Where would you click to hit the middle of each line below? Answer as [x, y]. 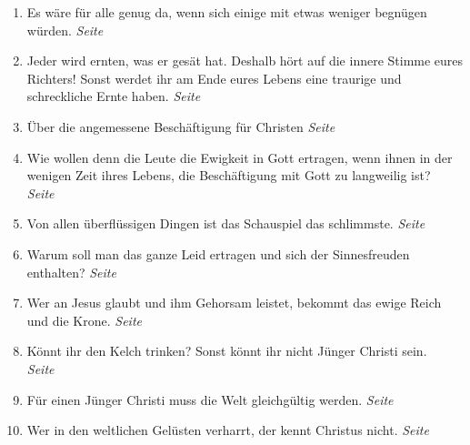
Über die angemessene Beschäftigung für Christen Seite [181, 126]
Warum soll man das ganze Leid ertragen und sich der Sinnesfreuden [218, 253]
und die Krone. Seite [85, 320]
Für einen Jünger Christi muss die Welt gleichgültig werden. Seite [210, 399]
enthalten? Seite [71, 272]
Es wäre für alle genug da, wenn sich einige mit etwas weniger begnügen [227, 12]
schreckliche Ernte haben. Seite [114, 96]
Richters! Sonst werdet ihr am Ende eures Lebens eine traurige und [214, 78]
